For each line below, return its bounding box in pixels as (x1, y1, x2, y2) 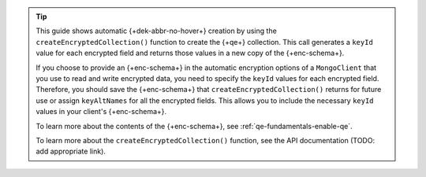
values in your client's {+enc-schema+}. (35, 107, 167, 116)
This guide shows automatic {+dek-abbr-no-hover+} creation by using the (35, 26, 278, 35)
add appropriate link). (35, 146, 106, 157)
